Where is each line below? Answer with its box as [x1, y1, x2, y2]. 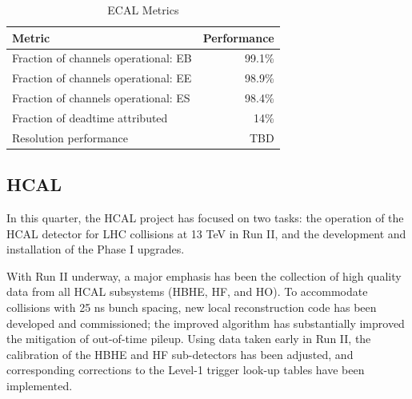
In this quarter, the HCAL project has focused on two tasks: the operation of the [6, 209, 404, 226]
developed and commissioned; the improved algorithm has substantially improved [6, 314, 405, 331]
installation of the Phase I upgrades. [6, 241, 185, 257]
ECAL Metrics [107, 2, 179, 18]
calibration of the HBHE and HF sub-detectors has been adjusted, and [6, 345, 354, 362]
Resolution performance [12, 129, 129, 146]
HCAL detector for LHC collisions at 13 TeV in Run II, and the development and [6, 225, 406, 241]
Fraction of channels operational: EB [12, 50, 192, 66]
